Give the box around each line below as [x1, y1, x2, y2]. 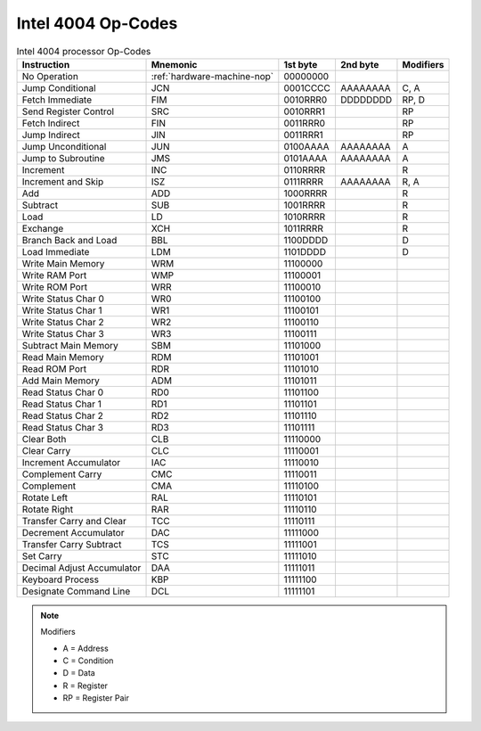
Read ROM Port [21, 362, 87, 374]
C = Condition [62, 655, 114, 666]
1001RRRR [283, 199, 326, 211]
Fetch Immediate [21, 94, 93, 106]
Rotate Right [21, 503, 74, 515]
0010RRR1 [283, 105, 325, 118]
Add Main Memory [21, 374, 100, 387]
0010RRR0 [283, 94, 328, 106]
